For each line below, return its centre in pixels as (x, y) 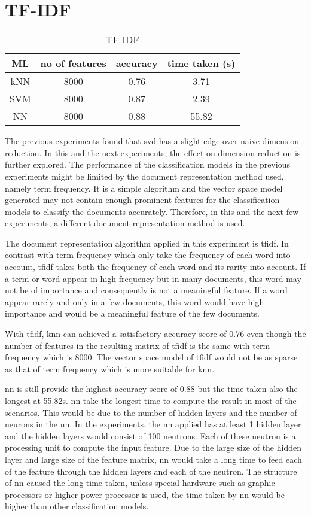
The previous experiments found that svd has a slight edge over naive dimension (152, 141)
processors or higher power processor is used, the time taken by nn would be (145, 494)
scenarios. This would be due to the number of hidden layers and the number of (151, 412)
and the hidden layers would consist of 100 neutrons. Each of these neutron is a (150, 435)
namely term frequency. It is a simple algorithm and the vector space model (144, 188)
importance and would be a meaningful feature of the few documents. (132, 313)
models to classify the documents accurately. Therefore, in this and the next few (152, 211)
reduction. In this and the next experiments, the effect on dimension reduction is (153, 152)
